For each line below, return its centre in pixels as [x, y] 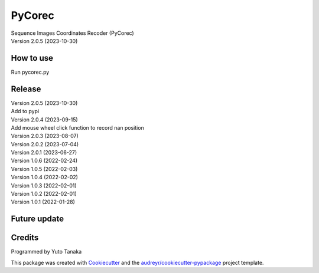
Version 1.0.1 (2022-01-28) [43, 202]
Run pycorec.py [30, 72]
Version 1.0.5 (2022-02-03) [44, 169]
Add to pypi [25, 111]
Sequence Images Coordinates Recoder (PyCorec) [72, 33]
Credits [25, 238]
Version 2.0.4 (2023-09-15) [44, 119]
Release [26, 89]
